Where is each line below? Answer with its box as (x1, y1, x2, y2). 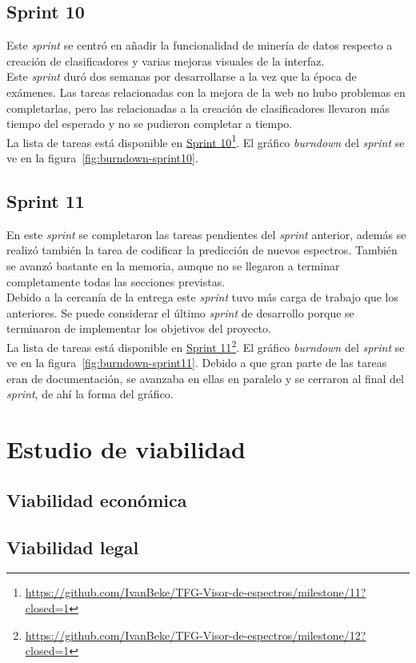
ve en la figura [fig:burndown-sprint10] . (6, 150, 198, 166)
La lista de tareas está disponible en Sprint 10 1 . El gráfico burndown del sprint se (6, 131, 405, 150)
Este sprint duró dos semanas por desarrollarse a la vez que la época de (6, 68, 357, 85)
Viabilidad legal (6, 534, 139, 559)
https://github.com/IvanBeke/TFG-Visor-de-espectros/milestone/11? (25, 584, 366, 601)
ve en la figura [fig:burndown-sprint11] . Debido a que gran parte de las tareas (6, 354, 387, 371)
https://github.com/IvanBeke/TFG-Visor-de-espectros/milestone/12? (25, 626, 366, 643)
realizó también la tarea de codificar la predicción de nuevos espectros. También (6, 242, 398, 258)
